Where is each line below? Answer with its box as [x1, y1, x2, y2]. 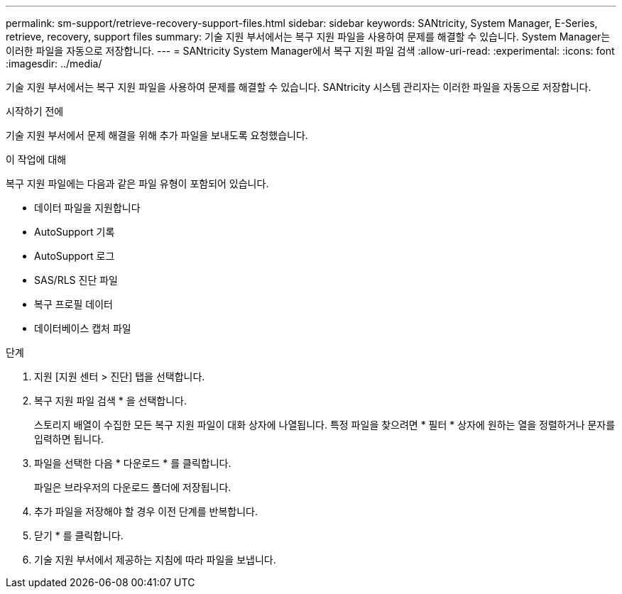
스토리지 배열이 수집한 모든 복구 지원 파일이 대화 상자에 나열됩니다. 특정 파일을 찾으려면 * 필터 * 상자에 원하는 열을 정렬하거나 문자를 [34, 419, 616, 431]
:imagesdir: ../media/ [6, 57, 102, 70]
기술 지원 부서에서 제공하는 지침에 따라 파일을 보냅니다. [34, 554, 276, 566]
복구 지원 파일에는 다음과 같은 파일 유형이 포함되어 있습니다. [6, 177, 269, 189]
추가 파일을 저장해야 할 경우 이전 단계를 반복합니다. [34, 505, 258, 517]
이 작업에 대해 [6, 153, 67, 165]
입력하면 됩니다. [34, 433, 104, 445]
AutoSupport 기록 [34, 226, 115, 238]
